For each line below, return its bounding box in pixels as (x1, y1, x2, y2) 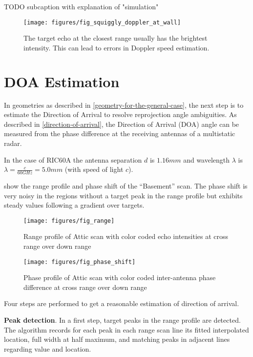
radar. (4, 138, 22, 148)
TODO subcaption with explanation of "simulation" (4, 1, 159, 11)
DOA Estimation (4, 71, 120, 91)
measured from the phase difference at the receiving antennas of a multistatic (4, 128, 235, 139)
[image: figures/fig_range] (23, 217, 115, 224)
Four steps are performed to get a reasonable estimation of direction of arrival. (4, 298, 239, 309)
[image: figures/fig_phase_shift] (23, 258, 136, 265)
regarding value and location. (4, 343, 91, 354)
